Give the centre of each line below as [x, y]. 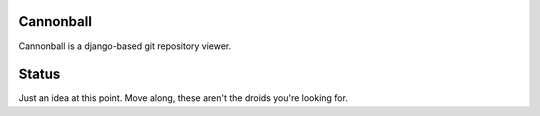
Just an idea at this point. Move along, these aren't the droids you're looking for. [183, 98]
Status [39, 74]
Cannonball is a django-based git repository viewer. [125, 46]
